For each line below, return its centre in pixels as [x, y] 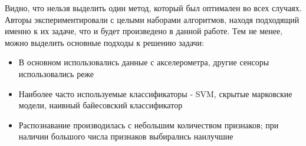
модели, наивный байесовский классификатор [101, 105]
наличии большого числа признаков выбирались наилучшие [126, 136]
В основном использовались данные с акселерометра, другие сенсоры [144, 62]
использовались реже [56, 73]
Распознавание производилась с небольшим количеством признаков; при [149, 125]
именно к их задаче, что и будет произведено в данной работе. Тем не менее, [144, 31]
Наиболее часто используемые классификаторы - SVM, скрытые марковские [155, 93]
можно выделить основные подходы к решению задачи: [104, 42]
